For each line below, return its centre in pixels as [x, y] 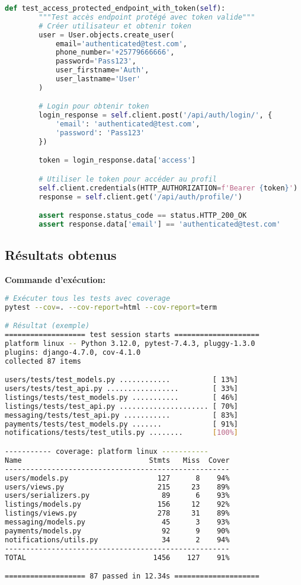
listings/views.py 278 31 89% [117, 514]
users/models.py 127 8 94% [117, 478]
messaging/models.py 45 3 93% [117, 522]
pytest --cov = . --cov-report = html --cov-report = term [111, 307]
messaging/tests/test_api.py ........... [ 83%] [121, 415]
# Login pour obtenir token [94, 106]
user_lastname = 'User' [98, 79]
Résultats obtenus [61, 255]
